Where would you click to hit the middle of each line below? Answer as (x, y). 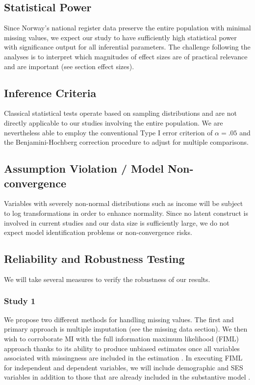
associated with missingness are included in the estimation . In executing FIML (123, 358)
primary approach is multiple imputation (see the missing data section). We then (126, 329)
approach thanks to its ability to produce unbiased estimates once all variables (122, 348)
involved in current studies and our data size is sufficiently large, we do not (117, 222)
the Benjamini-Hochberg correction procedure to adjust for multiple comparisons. (126, 142)
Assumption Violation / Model (84, 168)
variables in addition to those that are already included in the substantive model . (127, 377)
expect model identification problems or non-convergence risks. (98, 232)
